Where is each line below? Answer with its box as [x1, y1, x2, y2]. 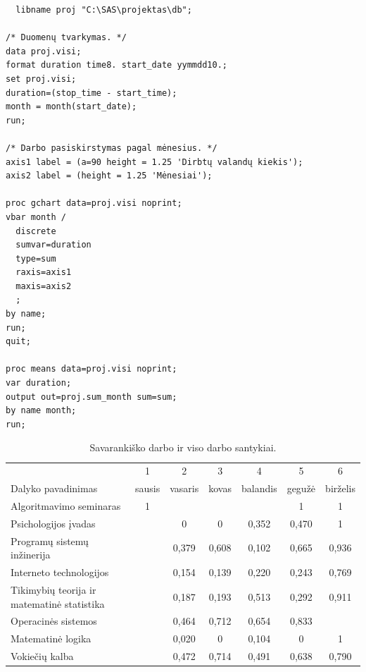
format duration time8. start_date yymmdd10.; [6, 60, 227, 71]
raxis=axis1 [15, 267, 72, 278]
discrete [15, 226, 56, 236]
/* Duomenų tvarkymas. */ [6, 32, 127, 43]
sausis [135, 481, 160, 496]
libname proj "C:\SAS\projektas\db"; [15, 5, 192, 15]
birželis [325, 481, 355, 496]
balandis [241, 481, 277, 496]
